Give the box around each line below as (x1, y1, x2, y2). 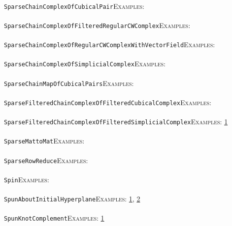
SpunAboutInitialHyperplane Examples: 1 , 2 (4, 194, 140, 204)
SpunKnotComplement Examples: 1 (4, 213, 104, 223)
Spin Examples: (4, 174, 49, 184)
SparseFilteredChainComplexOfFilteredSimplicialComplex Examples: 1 (4, 116, 228, 127)
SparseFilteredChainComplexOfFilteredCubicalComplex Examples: (4, 97, 211, 107)
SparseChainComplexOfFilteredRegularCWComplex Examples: (4, 20, 191, 30)
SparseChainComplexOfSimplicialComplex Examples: (4, 58, 166, 69)
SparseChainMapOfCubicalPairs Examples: (4, 78, 134, 88)
